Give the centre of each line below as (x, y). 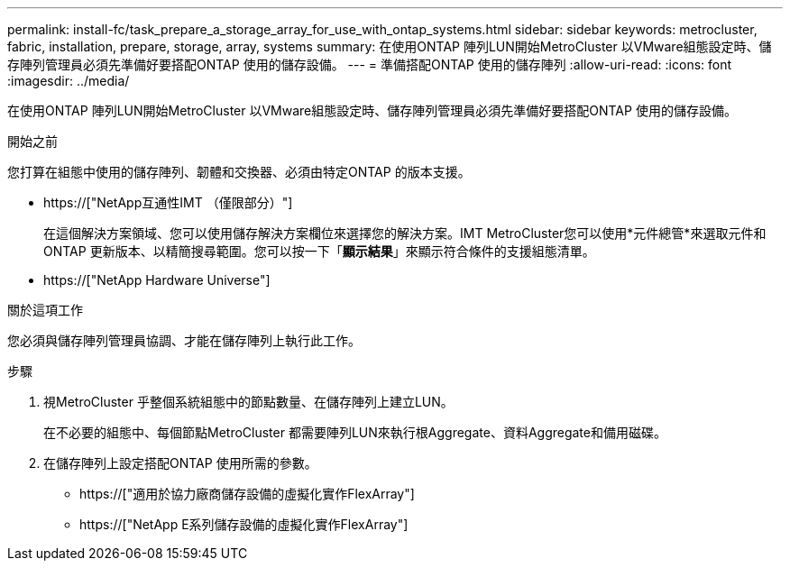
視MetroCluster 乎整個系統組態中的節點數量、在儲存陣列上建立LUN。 (248, 402)
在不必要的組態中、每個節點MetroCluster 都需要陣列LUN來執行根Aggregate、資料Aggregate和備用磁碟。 (355, 432)
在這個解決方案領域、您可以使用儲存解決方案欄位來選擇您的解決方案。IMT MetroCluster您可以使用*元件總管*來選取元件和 (405, 233)
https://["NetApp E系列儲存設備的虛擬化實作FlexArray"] (244, 524)
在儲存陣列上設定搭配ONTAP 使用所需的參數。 (180, 463)
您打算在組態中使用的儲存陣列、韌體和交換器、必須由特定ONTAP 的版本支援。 (239, 172)
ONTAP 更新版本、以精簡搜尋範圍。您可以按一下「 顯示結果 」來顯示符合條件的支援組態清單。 (319, 251)
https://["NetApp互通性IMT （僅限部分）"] (168, 202)
